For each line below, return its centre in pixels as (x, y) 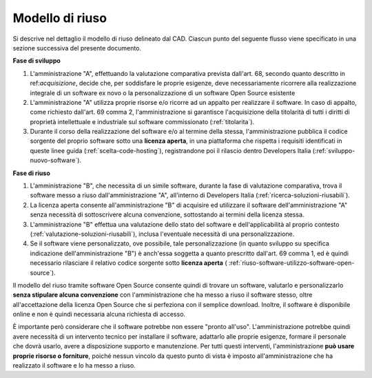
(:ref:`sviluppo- (334, 150)
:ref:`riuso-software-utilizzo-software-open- (291, 263)
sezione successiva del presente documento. (77, 48)
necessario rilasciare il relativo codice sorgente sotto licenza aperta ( (128, 263)
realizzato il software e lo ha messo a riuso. (74, 366)
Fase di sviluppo (37, 61)
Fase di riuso (32, 173)
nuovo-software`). (56, 160)
